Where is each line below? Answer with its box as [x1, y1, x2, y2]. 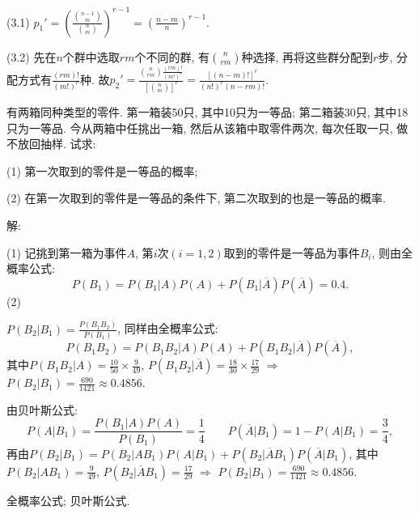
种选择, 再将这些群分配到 [241, 48, 374, 65]
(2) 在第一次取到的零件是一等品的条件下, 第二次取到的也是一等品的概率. [6, 189, 386, 206]
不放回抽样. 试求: [6, 135, 96, 152]
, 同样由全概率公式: [117, 320, 218, 337]
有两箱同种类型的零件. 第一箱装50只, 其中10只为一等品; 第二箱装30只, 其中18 [6, 104, 408, 121]
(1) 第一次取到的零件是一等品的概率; [6, 162, 198, 179]
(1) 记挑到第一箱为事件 [6, 244, 127, 261]
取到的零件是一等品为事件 [223, 244, 360, 261]
